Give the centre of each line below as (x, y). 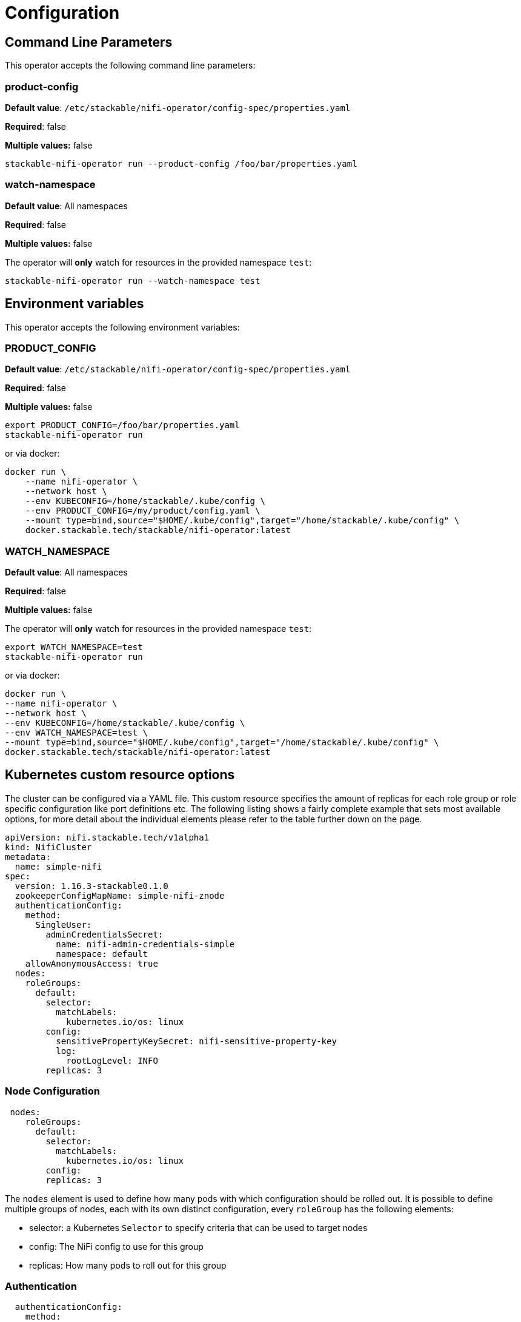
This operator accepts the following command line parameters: (130, 65)
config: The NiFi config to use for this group (116, 1246)
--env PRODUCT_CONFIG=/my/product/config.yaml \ (143, 511)
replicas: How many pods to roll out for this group (128, 1265)
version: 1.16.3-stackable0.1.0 (91, 886)
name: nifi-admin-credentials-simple (145, 944)
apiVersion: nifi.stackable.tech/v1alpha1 (107, 837)
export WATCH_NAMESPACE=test (74, 647)
